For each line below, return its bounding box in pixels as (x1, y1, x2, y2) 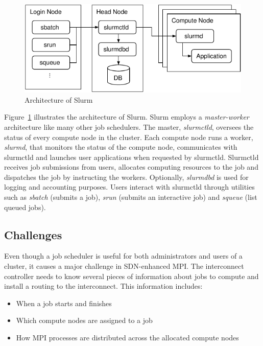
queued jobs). (4, 201, 46, 212)
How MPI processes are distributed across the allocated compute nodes (16, 332, 239, 343)
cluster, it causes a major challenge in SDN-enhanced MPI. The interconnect (4, 261, 244, 271)
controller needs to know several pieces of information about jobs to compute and (4, 270, 259, 281)
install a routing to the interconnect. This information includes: (4, 281, 203, 291)
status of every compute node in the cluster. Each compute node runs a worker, (4, 131, 253, 142)
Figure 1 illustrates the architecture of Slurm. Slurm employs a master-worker (4, 111, 249, 122)
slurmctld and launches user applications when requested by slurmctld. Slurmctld (4, 151, 259, 162)
